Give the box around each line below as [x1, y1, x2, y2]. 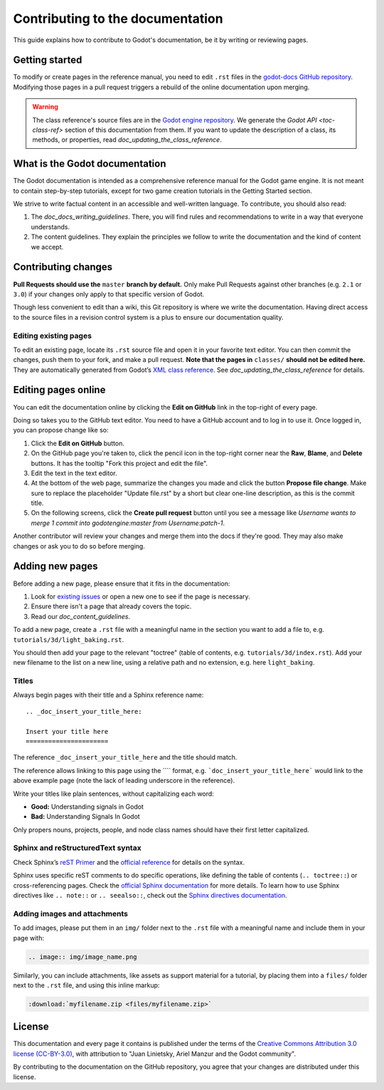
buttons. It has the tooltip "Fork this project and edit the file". [31, 459, 208, 467]
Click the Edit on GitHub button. [31, 439, 124, 447]
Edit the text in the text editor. [31, 469, 117, 477]
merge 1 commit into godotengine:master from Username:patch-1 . [31, 519, 225, 527]
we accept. [31, 242, 64, 251]
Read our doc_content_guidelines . [31, 612, 131, 621]
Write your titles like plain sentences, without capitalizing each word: [13, 789, 215, 798]
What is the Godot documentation [13, 157, 166, 170]
